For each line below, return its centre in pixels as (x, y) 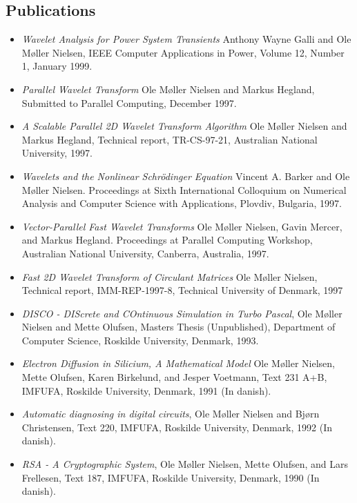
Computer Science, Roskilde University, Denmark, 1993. (140, 340)
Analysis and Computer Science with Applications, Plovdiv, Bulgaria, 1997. (182, 203)
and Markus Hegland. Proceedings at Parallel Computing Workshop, (167, 240)
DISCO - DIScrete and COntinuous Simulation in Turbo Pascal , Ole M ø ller (182, 313)
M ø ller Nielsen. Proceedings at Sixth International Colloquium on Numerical (184, 189)
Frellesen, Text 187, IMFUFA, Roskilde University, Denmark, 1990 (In (171, 477)
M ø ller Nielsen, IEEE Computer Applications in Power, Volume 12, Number (183, 52)
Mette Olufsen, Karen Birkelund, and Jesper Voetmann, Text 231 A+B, (174, 377)
